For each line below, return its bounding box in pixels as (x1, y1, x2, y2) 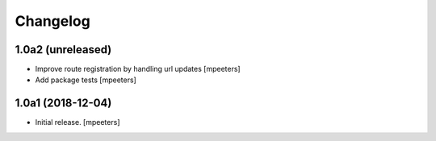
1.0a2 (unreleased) (15, 43, 112, 56)
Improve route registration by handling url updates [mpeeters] (35, 64, 241, 74)
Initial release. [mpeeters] (35, 118, 120, 127)
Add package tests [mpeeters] (35, 75, 136, 85)
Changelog (15, 12, 90, 30)
